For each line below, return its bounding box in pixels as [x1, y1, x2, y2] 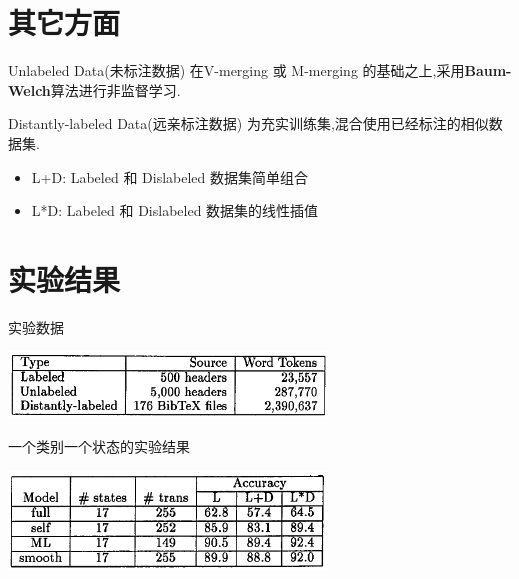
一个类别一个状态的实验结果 [8, 436, 190, 457]
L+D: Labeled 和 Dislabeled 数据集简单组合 [31, 166, 308, 187]
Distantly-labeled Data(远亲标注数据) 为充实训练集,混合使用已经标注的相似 [8, 113, 489, 134]
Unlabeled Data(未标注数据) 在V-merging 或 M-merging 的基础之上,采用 [8, 60, 465, 81]
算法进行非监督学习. [50, 79, 181, 100]
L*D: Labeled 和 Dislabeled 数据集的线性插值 [31, 200, 319, 221]
